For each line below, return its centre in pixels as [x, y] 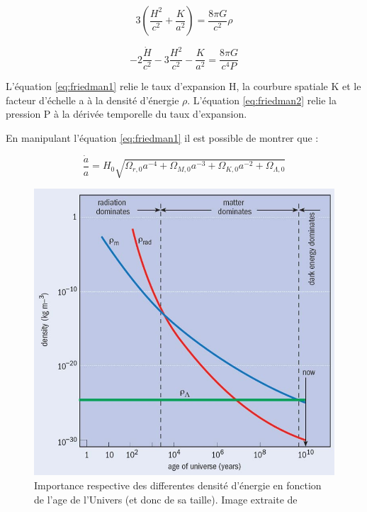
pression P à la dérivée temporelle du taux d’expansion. [126, 114]
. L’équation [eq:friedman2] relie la [262, 100]
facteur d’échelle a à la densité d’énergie [92, 100]
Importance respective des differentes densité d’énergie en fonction [178, 485]
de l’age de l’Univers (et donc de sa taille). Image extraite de [166, 499]
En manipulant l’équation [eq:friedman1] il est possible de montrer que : [162, 138]
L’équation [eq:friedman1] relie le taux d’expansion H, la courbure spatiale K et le [183, 86]
